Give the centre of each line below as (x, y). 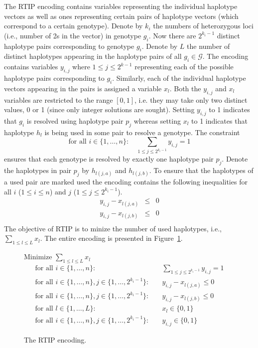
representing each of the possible (184, 67)
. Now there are (172, 35)
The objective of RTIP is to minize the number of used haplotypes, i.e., (113, 228)
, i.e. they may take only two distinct (191, 99)
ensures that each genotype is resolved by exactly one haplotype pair (109, 159)
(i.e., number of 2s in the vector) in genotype (73, 35)
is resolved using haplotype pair (75, 120)
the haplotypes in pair (38, 170)
